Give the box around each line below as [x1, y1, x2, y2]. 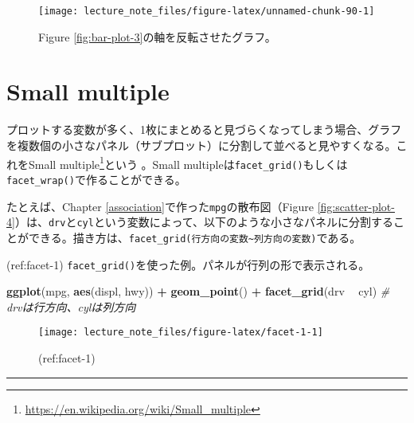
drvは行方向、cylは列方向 [6, 298, 136, 315]
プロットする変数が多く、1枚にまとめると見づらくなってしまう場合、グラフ [6, 121, 402, 138]
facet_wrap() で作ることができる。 [6, 170, 186, 187]
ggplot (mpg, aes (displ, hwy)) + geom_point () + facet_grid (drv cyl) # [6, 283, 390, 300]
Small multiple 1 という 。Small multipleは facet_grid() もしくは [28, 153, 348, 172]
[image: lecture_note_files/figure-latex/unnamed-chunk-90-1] [38, 6, 375, 17]
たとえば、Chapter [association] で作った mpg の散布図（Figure [6, 198, 314, 214]
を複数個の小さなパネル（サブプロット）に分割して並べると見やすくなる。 [6, 136, 396, 153]
